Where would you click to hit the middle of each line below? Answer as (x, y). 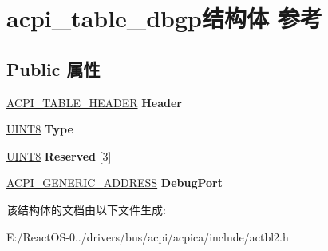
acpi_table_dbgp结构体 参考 (164, 18)
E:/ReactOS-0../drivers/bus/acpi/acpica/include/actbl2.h (148, 236)
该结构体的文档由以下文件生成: (86, 209)
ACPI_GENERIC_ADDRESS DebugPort (115, 183)
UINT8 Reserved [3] (59, 155)
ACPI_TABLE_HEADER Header (94, 102)
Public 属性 (53, 68)
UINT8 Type (40, 129)
